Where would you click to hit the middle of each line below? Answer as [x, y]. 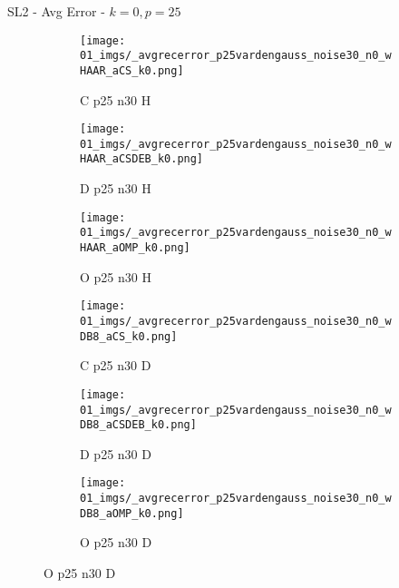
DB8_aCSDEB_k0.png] [138, 425]
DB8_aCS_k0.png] [129, 336]
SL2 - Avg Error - [56, 11]
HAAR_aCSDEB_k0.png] [142, 159]
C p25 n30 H [116, 99]
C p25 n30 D [116, 365]
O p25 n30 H [116, 276]
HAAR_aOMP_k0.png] [135, 248]
